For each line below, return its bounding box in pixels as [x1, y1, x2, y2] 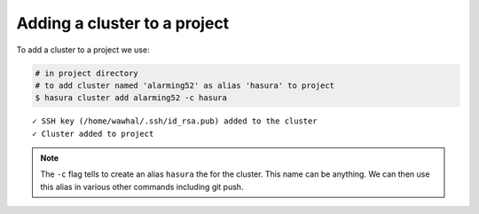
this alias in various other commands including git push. [40, 181, 244, 192]
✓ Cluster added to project [32, 129, 154, 139]
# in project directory [35, 67, 139, 78]
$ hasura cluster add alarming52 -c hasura [35, 93, 228, 103]
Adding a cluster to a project [16, 13, 230, 33]
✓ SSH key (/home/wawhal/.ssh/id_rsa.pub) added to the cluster [32, 116, 318, 126]
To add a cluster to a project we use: [16, 44, 150, 55]
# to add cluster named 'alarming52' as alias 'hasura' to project [35, 80, 335, 91]
